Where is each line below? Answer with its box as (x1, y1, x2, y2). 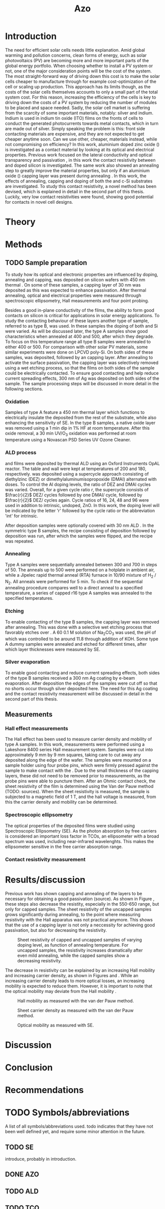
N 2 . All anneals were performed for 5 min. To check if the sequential (5, 578, 143, 586)
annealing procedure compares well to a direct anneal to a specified (5, 585, 143, 591)
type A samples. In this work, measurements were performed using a (5, 741, 145, 747)
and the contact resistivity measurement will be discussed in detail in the (5, 691, 152, 696)
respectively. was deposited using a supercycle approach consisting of (5, 471, 149, 476)
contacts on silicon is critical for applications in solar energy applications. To (5, 313, 160, 319)
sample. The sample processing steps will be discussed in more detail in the (5, 381, 159, 387)
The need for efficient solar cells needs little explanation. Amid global (5, 47, 145, 53)
